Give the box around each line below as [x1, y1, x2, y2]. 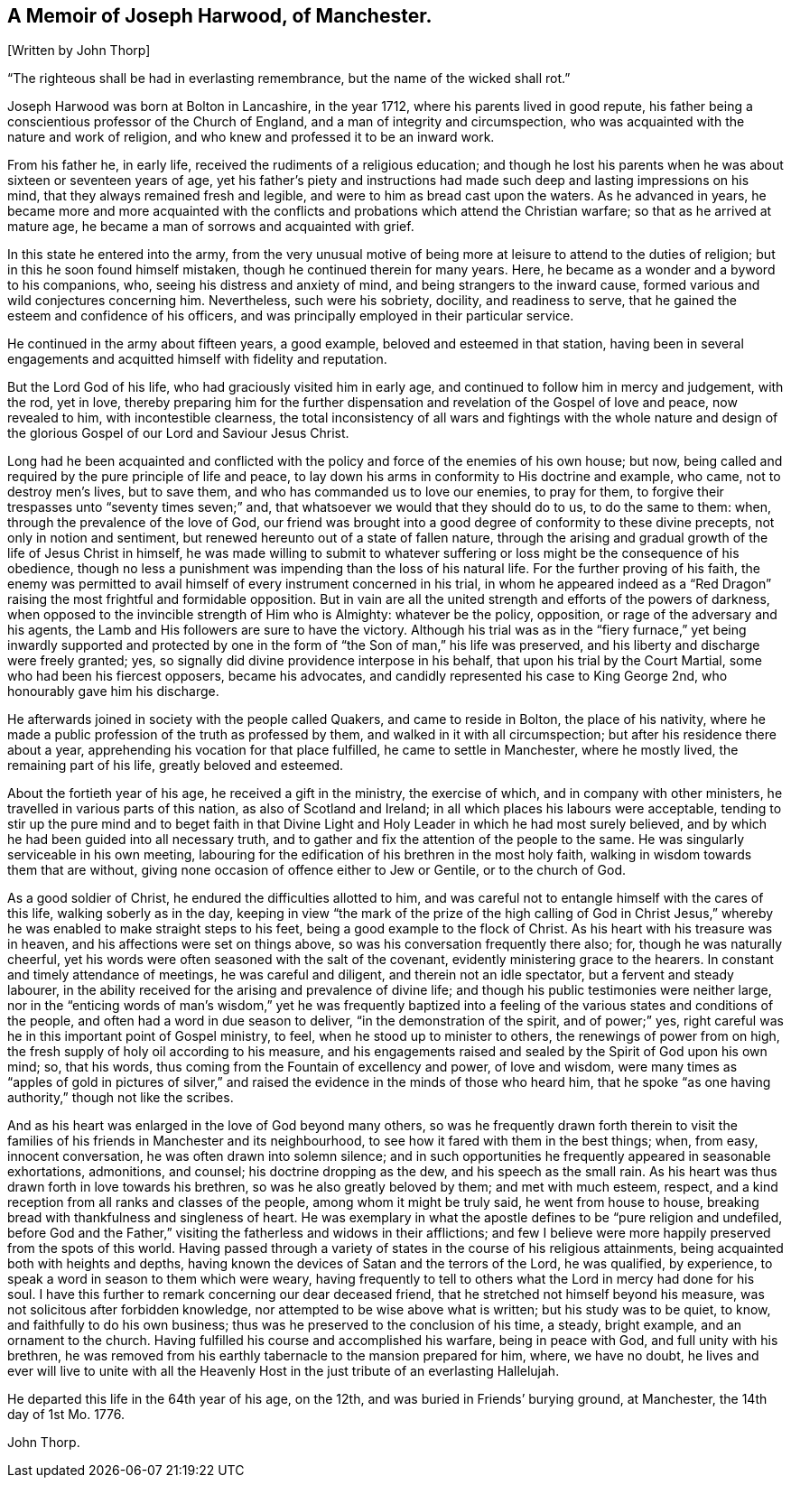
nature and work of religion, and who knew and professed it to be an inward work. [7, 129, 495, 145]
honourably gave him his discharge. [7, 683, 219, 700]
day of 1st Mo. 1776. [7, 1406, 125, 1423]
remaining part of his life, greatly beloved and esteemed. [7, 757, 344, 774]
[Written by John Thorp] [7, 42, 151, 59]
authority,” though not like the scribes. [7, 1090, 234, 1106]
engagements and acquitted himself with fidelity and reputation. [7, 351, 387, 367]
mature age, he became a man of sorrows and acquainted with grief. [7, 218, 414, 235]
